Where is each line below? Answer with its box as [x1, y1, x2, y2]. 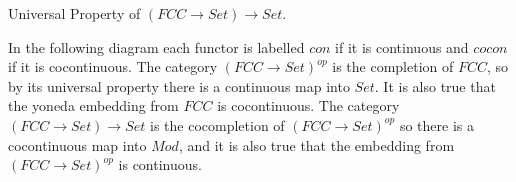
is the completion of [332, 56, 454, 77]
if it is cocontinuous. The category [8, 56, 218, 77]
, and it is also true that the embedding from [178, 134, 455, 155]
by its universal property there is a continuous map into [8, 75, 350, 96]
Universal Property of [8, 3, 141, 23]
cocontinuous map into [8, 134, 147, 155]
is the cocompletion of [150, 114, 285, 135]
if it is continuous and [335, 36, 469, 57]
